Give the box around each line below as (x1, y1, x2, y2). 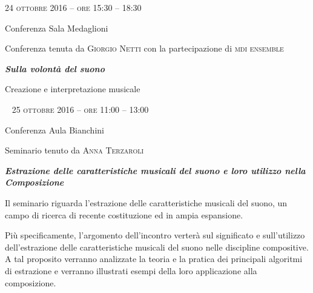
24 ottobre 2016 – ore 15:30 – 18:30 (5, 1, 142, 13)
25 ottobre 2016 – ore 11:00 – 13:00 (12, 103, 149, 115)
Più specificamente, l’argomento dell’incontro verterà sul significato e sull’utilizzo (5, 229, 305, 241)
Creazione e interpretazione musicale (5, 83, 140, 95)
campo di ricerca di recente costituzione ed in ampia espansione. (5, 208, 243, 221)
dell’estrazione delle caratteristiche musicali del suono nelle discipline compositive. (5, 240, 309, 253)
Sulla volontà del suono (5, 62, 105, 75)
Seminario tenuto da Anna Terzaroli (5, 144, 144, 157)
